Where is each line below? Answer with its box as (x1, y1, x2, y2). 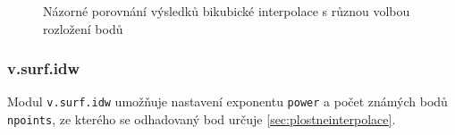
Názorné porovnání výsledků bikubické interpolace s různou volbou (43, 2, 410, 20)
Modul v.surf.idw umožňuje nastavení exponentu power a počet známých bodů (7, 92, 448, 111)
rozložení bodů (43, 19, 123, 38)
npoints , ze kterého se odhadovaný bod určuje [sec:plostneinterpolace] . (7, 110, 396, 129)
